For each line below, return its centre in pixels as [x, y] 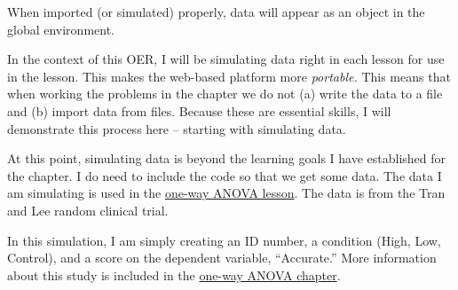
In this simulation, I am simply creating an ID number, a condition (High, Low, [224, 240]
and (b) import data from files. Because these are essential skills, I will [199, 110]
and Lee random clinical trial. [88, 210]
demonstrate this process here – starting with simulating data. [177, 128]
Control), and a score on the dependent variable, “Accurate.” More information [222, 258]
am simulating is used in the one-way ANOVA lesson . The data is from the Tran [226, 193]
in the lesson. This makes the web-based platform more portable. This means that [229, 76]
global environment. [61, 29]
